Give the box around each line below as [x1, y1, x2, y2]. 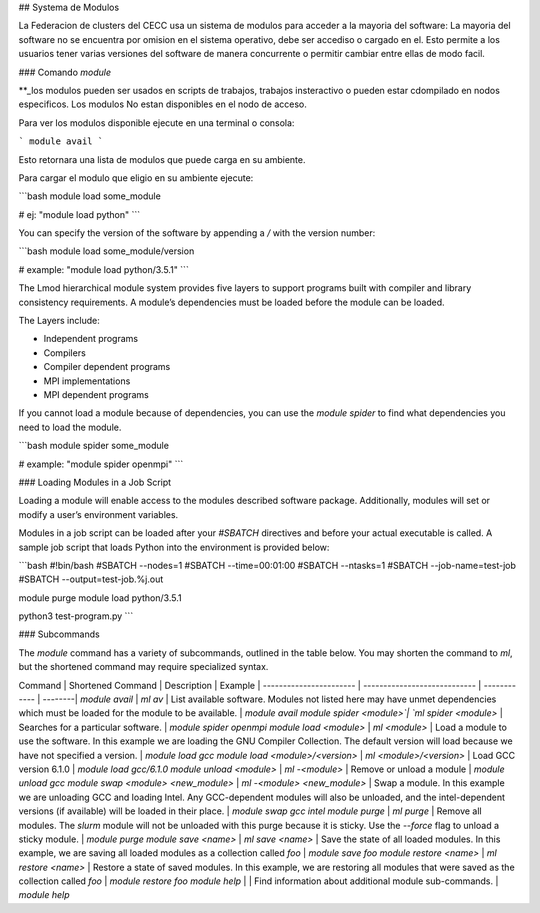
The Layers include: [18, 315, 100, 327]
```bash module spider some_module [18, 440, 170, 452]
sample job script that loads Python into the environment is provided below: [18, 541, 330, 553]
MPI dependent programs [43, 388, 149, 400]
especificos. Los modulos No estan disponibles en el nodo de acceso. [18, 98, 307, 110]
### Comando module [18, 66, 112, 78]
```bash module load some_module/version [18, 245, 195, 257]
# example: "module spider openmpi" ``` [18, 458, 184, 470]
